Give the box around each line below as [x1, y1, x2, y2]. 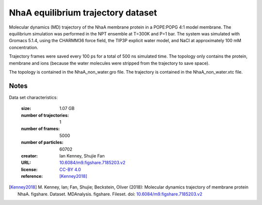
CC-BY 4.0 [59, 166, 81, 172]
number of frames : [21, 126, 60, 132]
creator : [21, 153, 38, 158]
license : [21, 166, 38, 172]
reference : [21, 173, 43, 179]
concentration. [9, 44, 38, 50]
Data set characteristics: [9, 95, 58, 100]
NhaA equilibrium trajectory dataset [9, 7, 157, 18]
